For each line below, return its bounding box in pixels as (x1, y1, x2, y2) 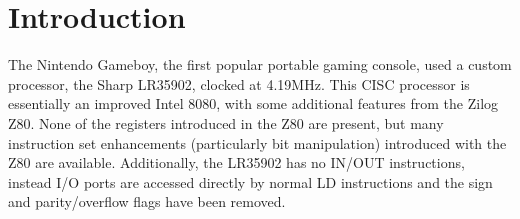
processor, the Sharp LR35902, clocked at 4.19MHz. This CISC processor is (8, 73, 470, 94)
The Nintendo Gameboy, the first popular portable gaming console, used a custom (8, 54, 512, 75)
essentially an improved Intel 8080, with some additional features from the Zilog (8, 93, 499, 114)
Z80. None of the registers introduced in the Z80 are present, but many (8, 112, 444, 133)
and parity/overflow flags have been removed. (8, 191, 286, 212)
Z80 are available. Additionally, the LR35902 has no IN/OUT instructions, (8, 152, 465, 173)
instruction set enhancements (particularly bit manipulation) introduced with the (8, 132, 507, 153)
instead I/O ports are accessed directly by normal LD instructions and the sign (8, 171, 493, 192)
